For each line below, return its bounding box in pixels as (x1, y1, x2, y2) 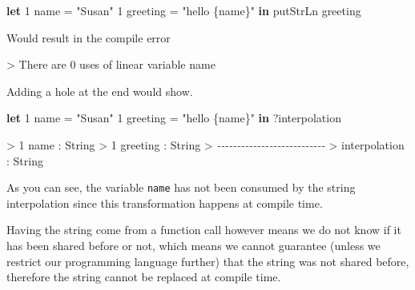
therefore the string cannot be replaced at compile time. (6, 268, 281, 285)
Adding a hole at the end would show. (6, 82, 193, 99)
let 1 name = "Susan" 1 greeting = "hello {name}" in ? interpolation (6, 109, 341, 126)
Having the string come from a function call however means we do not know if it (6, 221, 401, 238)
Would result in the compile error (6, 29, 171, 46)
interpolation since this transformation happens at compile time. (6, 194, 323, 211)
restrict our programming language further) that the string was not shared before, (6, 252, 409, 269)
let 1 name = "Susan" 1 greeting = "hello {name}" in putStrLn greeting (6, 2, 361, 18)
